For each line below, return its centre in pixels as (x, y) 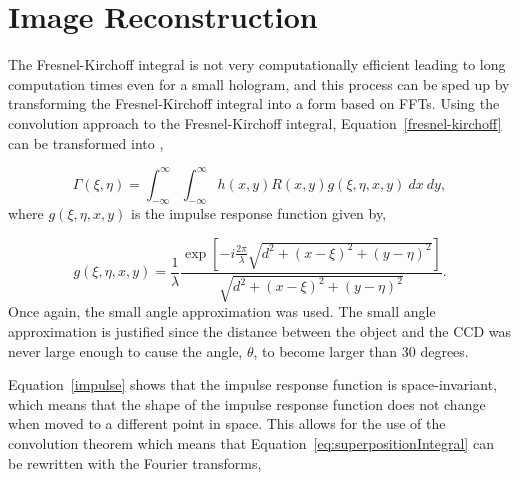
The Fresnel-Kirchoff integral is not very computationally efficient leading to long (257, 64)
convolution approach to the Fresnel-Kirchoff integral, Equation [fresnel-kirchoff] (255, 122)
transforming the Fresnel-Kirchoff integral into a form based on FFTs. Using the (254, 103)
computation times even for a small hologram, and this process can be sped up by (259, 83)
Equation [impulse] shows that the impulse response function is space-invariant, (252, 384)
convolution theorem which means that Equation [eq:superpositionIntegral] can (251, 442)
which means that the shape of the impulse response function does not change (247, 403)
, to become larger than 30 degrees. (361, 350)
